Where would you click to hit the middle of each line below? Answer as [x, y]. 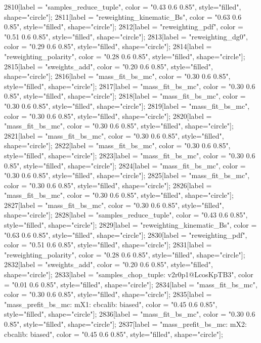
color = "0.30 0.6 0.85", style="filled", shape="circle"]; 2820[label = [108, 116]
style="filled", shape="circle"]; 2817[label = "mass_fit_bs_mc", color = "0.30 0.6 [130, 86]
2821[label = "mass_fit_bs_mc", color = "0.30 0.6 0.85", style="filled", [114, 135]
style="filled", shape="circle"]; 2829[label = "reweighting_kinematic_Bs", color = [130, 225]
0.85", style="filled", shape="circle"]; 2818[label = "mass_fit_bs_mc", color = [125, 96]
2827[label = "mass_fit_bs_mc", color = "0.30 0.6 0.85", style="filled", [114, 205]
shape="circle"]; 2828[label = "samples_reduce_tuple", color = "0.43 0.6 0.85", [126, 215]
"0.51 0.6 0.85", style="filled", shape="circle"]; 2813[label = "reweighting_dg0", [126, 36]
